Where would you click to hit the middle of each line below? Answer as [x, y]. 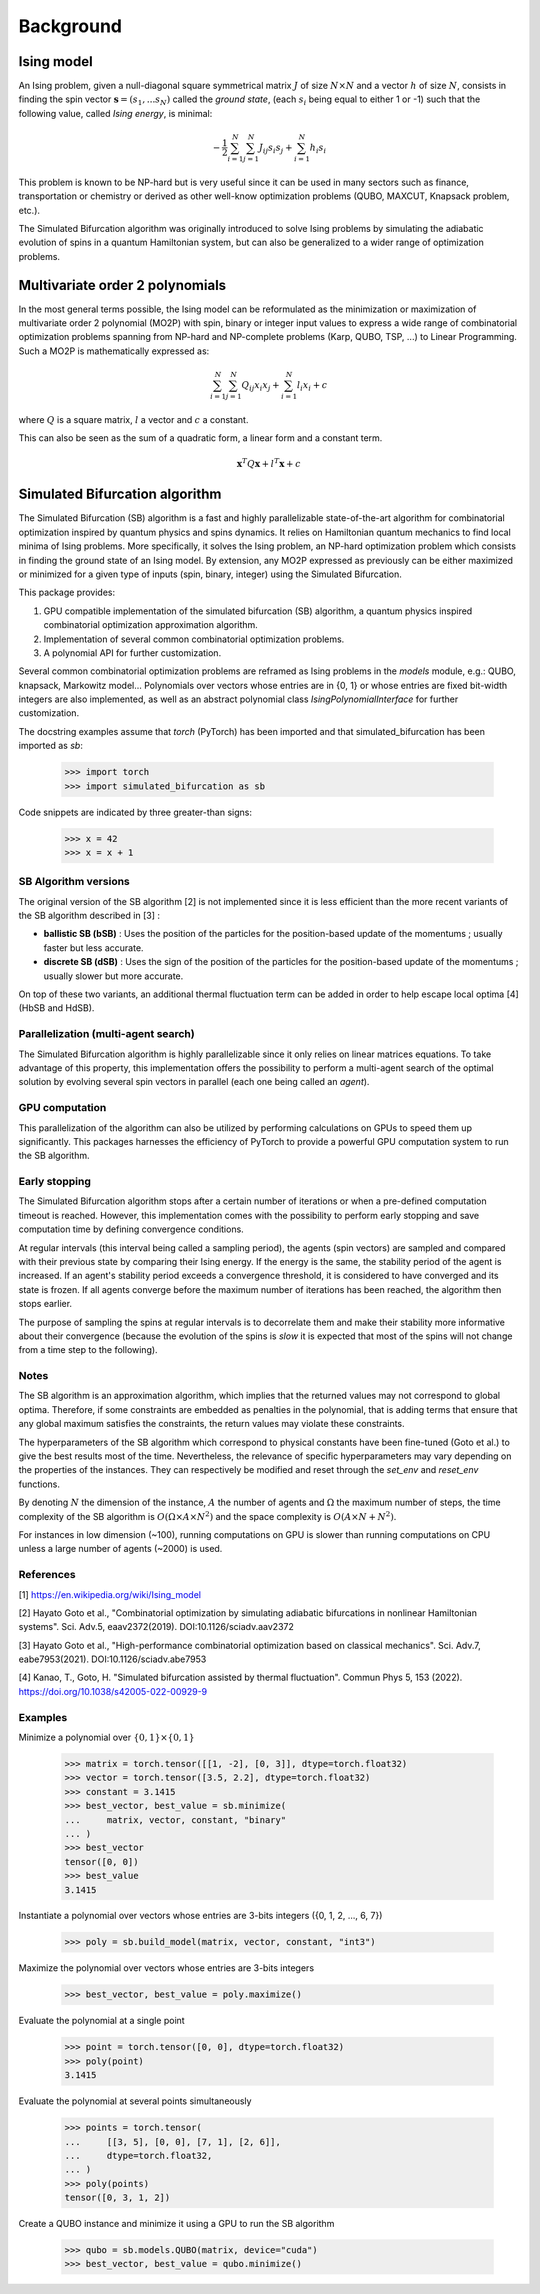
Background [70, 26]
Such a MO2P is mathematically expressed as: [114, 351]
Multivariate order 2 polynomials [122, 285]
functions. [39, 1484]
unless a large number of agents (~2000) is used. [120, 1549]
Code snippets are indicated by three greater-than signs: [135, 812]
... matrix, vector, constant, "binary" [175, 1819]
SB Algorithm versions [74, 882]
